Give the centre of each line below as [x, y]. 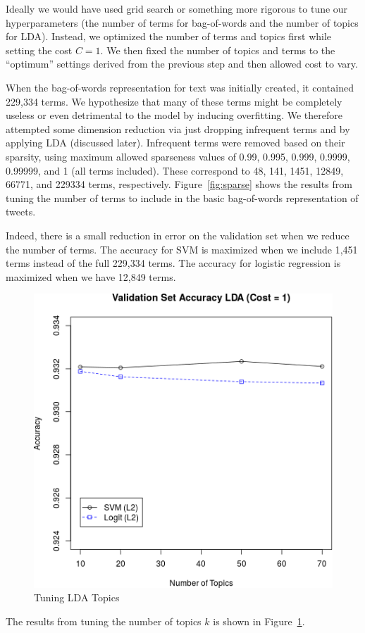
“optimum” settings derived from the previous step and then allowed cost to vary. [182, 64]
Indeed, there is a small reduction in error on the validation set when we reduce [178, 235]
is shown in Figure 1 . [259, 621]
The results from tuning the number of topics [104, 621]
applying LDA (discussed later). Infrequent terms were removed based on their [175, 143]
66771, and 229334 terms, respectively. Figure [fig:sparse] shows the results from [179, 184]
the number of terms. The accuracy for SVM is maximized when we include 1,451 [182, 249]
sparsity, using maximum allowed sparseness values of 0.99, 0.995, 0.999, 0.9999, [178, 156]
